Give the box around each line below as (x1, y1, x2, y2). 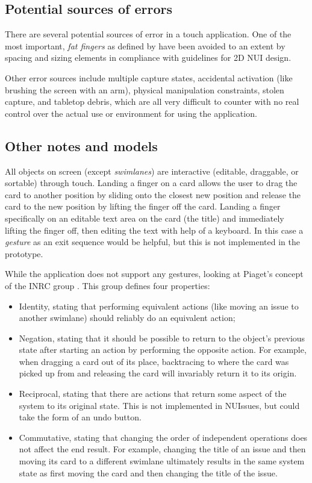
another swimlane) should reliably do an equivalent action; (19, 311, 236, 324)
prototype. (5, 247, 43, 260)
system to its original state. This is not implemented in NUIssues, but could (19, 399, 300, 411)
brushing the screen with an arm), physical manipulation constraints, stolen (5, 83, 284, 96)
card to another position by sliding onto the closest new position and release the (5, 188, 301, 201)
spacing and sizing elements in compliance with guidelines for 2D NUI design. (5, 51, 292, 64)
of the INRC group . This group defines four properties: (5, 279, 210, 291)
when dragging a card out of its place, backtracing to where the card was (19, 355, 289, 367)
